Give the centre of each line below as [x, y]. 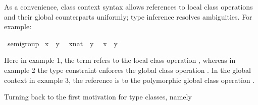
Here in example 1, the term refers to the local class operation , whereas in [120, 60]
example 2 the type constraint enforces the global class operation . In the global [127, 70]
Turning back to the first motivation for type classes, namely [98, 97]
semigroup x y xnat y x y [62, 43]
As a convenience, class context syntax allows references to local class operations [128, 7]
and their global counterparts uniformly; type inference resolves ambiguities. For [128, 16]
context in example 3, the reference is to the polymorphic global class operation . [130, 80]
